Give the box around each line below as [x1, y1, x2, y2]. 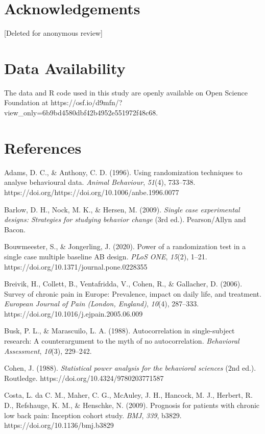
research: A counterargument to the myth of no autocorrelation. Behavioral [4, 335, 239, 346]
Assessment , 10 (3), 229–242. [4, 345, 92, 356]
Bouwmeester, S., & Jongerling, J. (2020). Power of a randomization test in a [4, 241, 246, 252]
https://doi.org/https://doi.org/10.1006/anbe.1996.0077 [4, 186, 179, 197]
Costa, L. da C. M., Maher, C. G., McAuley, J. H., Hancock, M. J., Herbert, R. [4, 390, 253, 400]
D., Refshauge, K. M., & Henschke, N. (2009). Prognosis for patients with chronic [4, 400, 260, 411]
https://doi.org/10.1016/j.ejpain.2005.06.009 [4, 308, 143, 319]
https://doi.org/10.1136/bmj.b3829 [4, 420, 114, 430]
